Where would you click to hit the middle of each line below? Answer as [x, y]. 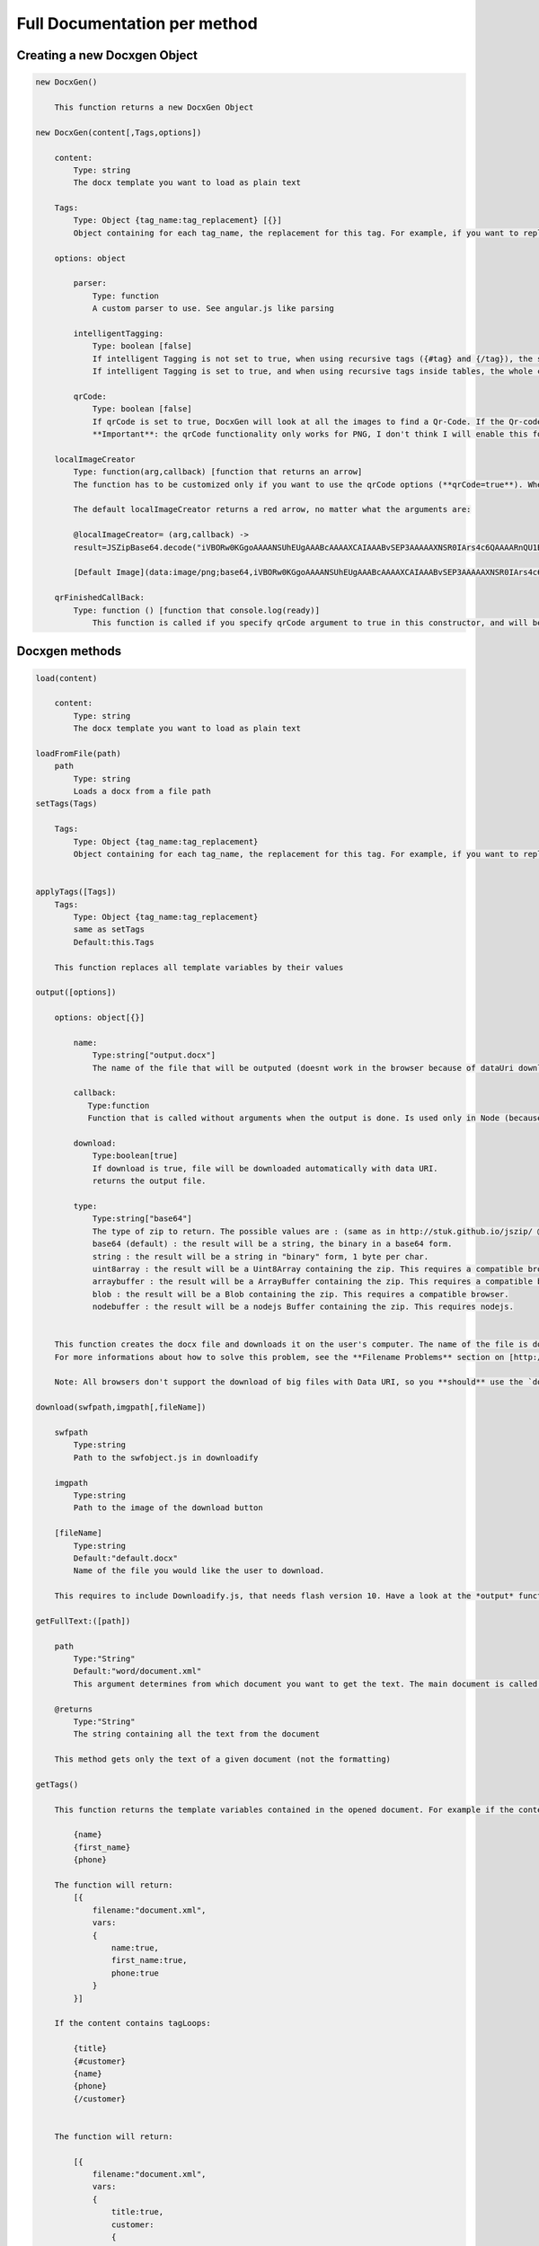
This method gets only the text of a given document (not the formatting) [222, 1760]
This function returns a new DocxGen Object [154, 107]
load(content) [66, 678]
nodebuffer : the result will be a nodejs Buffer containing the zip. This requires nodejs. [303, 1307]
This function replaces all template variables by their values [199, 967]
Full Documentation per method [137, 23]
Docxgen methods [69, 651]
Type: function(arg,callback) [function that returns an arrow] [218, 472]
